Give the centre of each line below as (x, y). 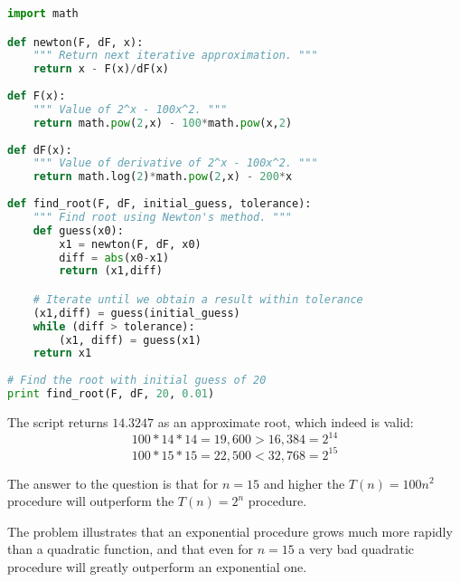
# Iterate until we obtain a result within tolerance (198, 299)
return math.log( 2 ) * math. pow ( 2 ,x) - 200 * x (163, 177)
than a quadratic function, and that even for (130, 549)
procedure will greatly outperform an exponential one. (157, 566)
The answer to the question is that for (113, 483)
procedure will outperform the (91, 501)
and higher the (304, 483)
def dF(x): (40, 150)
